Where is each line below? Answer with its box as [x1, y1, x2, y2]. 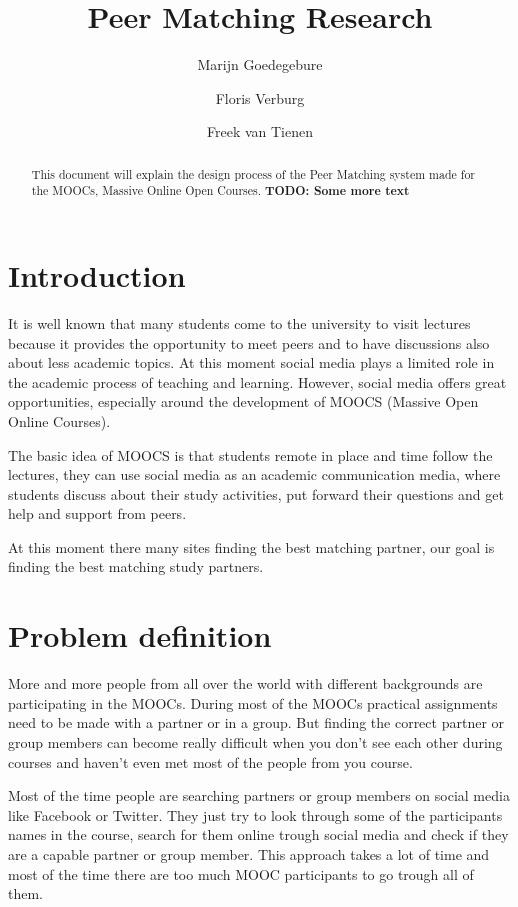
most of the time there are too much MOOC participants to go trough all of [8, 863, 474, 884]
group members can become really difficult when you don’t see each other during [8, 731, 503, 752]
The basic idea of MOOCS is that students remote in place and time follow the [8, 444, 493, 465]
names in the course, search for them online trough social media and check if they [8, 824, 509, 845]
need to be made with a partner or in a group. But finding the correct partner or [8, 712, 505, 733]
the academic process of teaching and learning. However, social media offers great [8, 371, 507, 392]
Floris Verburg [215, 87, 305, 108]
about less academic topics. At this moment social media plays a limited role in [8, 352, 495, 373]
